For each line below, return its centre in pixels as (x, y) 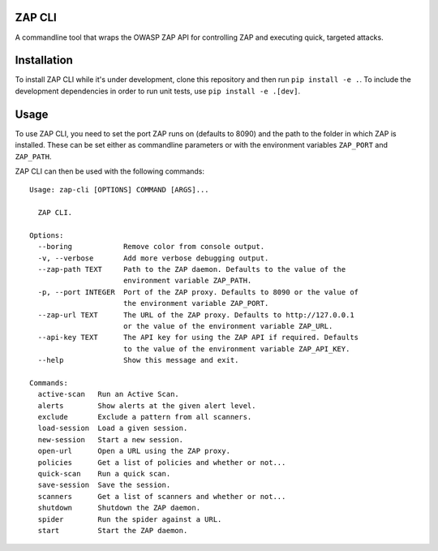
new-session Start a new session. (111, 439)
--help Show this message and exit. (138, 360)
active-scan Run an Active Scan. (109, 394)
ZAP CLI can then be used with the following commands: (110, 171)
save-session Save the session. (104, 485)
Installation (44, 60)
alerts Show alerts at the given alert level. (147, 405)
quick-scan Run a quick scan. (104, 474)
